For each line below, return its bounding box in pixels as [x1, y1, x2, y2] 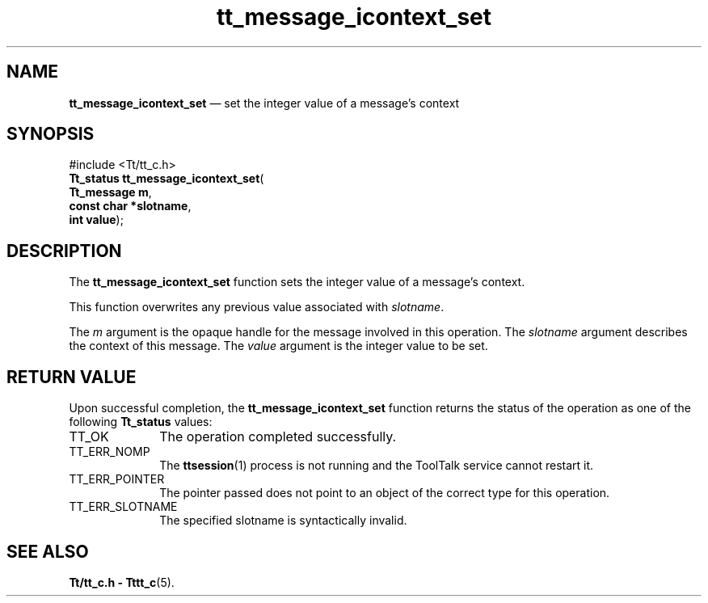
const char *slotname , [69, 199, 192, 213]
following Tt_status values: [69, 415, 213, 429]
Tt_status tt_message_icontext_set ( [69, 171, 264, 186]
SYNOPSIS [6, 124, 95, 145]
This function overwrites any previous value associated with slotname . [69, 300, 445, 314]
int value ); [69, 213, 124, 227]
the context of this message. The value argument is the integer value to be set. [69, 339, 488, 353]
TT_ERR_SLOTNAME [69, 500, 178, 514]
